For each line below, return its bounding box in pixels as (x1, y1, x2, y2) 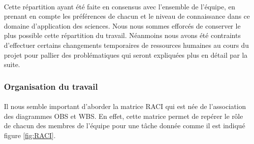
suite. (4, 59, 20, 70)
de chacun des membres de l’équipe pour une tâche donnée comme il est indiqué (4, 120, 245, 131)
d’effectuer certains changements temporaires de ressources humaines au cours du (4, 39, 249, 50)
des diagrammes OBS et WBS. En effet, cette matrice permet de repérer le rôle (4, 110, 243, 121)
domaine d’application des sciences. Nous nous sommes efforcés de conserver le (4, 20, 241, 31)
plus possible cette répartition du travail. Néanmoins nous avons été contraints (4, 30, 241, 40)
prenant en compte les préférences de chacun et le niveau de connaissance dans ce (4, 11, 250, 21)
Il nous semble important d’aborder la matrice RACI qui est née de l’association (4, 101, 246, 111)
